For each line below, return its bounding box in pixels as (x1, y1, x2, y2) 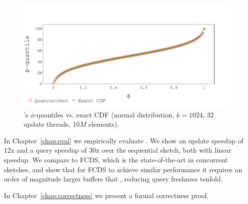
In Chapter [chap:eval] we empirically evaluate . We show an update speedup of (4, 135, 244, 145)
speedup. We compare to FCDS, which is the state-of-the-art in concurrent (4, 154, 228, 164)
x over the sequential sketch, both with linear (95, 145, 232, 155)
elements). (89, 119, 119, 129)
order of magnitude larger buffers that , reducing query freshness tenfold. (4, 174, 223, 184)
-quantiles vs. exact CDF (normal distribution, (34, 109, 174, 119)
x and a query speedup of (11, 145, 87, 155)
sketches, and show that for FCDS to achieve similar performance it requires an (4, 164, 243, 174)
